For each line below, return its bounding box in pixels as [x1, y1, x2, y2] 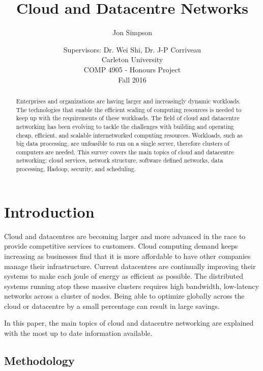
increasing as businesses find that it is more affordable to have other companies [4, 250, 251, 261]
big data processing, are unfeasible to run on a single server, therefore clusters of [16, 139, 229, 148]
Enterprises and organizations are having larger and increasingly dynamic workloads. [16, 96, 241, 105]
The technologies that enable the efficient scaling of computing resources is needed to [16, 105, 242, 114]
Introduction [4, 201, 95, 222]
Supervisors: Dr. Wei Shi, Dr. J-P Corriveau [63, 44, 201, 55]
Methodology [4, 353, 75, 368]
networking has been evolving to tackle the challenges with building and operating [16, 122, 234, 130]
